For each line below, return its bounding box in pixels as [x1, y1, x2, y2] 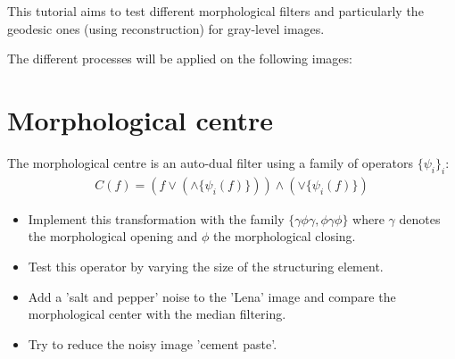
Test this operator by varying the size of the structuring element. [28, 256, 384, 275]
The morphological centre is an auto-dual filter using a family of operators [7, 153, 414, 171]
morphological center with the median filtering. [28, 305, 286, 323]
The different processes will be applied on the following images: [7, 49, 352, 68]
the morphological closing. [212, 227, 356, 246]
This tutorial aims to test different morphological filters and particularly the [7, 2, 424, 20]
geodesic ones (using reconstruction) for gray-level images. [7, 19, 325, 38]
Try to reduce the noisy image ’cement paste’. [28, 334, 277, 353]
